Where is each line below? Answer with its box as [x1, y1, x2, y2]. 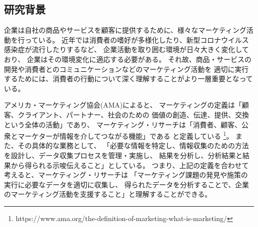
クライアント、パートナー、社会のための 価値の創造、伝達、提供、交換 [17, 109, 249, 119]
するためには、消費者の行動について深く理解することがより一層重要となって [4, 73, 253, 84]
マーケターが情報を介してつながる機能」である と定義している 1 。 [17, 129, 233, 141]
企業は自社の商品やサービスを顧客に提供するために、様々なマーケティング [4, 25, 247, 35]
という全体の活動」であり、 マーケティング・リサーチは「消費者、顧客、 [4, 119, 242, 129]
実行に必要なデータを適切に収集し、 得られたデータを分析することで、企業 [4, 179, 249, 189]
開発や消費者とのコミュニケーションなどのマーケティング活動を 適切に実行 [4, 63, 249, 74]
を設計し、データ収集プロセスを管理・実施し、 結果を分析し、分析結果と [4, 150, 243, 160]
